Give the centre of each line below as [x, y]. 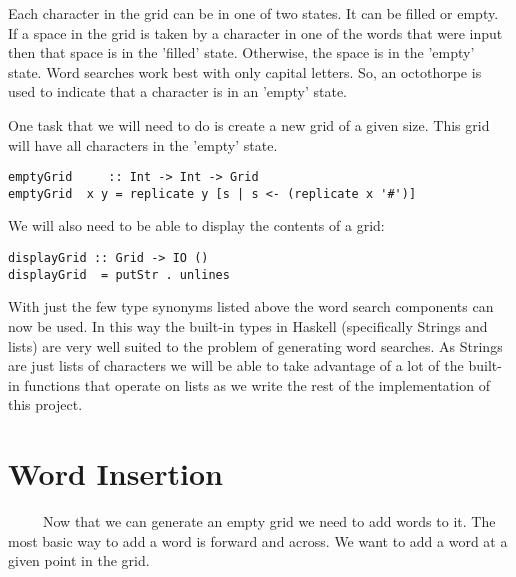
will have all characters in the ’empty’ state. [143, 144]
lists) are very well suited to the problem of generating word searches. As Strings [255, 345]
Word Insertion [115, 473]
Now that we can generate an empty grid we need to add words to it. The [269, 521]
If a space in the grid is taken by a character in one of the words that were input [255, 32]
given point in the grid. [79, 560]
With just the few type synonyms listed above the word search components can [251, 306]
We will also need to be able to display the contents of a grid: [196, 225]
